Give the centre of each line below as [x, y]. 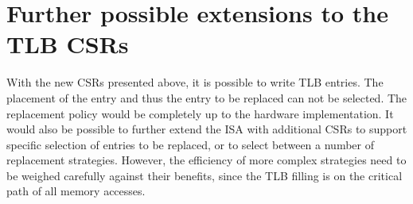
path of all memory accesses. [76, 191]
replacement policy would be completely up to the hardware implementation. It [200, 113]
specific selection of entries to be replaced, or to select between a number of [190, 144]
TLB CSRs [68, 44]
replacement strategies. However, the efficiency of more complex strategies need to [206, 160]
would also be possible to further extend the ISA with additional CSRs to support [207, 129]
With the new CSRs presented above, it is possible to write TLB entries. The [195, 82]
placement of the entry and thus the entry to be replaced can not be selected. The [207, 97]
